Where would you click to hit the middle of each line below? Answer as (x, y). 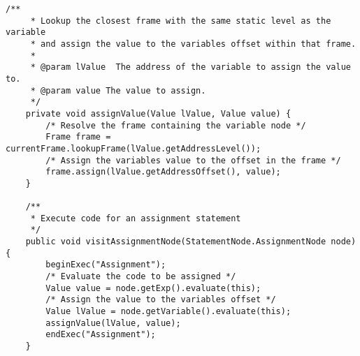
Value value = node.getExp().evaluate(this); (153, 288)
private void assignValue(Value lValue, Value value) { (158, 113)
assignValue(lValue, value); (113, 323)
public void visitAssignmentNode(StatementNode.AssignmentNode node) (191, 242)
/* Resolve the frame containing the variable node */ (176, 125)
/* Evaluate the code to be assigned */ (141, 277)
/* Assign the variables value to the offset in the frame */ (193, 160)
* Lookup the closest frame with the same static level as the (181, 21)
